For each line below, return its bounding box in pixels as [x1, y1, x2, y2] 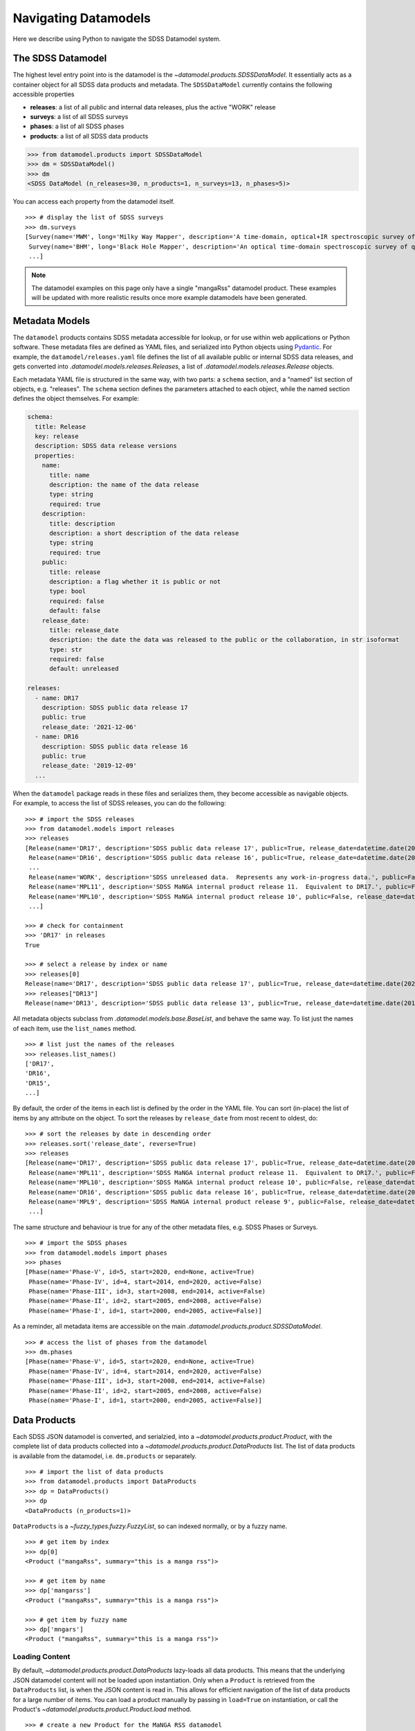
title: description [49, 519, 116, 528]
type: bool [49, 587, 86, 595]
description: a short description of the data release [49, 529, 239, 537]
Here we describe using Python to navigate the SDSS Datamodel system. [12, 35, 221, 43]
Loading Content [12, 1652, 71, 1662]
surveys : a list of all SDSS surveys [30, 113, 129, 121]
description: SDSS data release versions [35, 442, 178, 450]
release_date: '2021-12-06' [41, 723, 138, 730]
